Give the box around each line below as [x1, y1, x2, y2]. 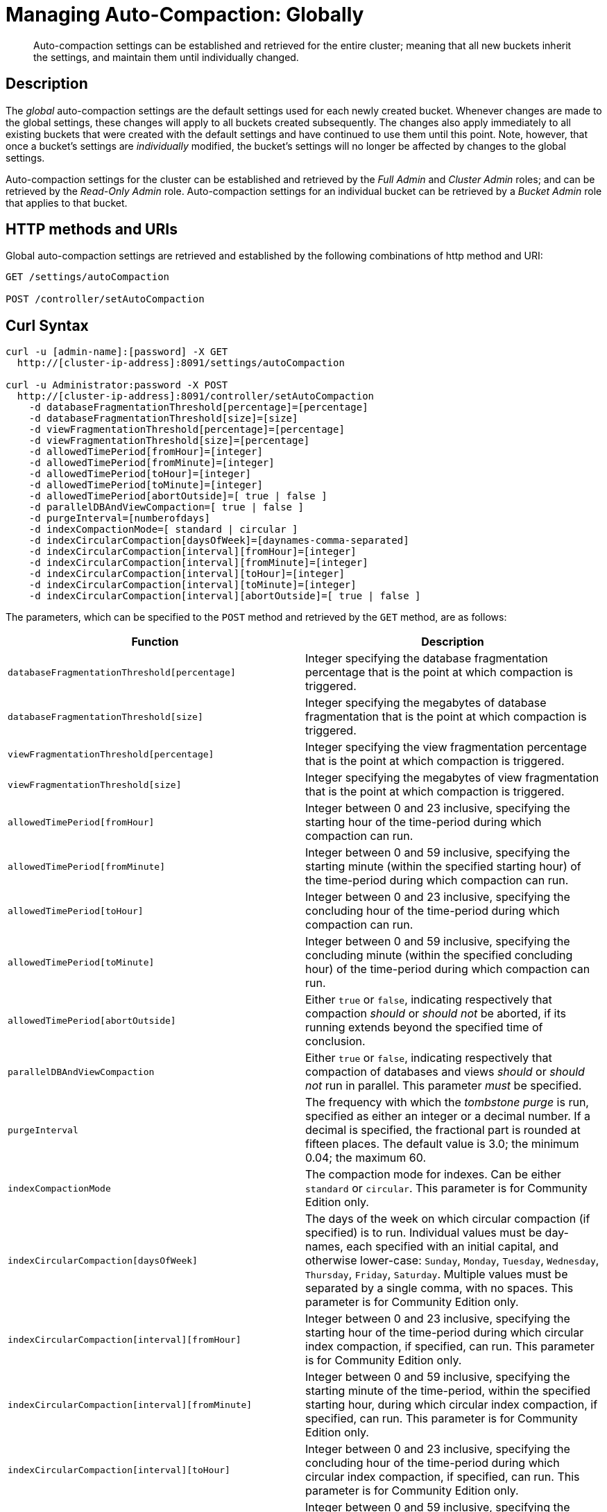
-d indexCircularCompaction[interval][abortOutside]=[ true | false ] [28, 590, 421, 602]
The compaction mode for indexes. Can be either [305, 1167, 561, 1182]
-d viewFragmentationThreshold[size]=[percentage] [28, 435, 310, 447]
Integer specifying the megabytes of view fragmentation [305, 771, 599, 785]
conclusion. [305, 1034, 366, 1049]
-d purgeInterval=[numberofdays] [28, 513, 211, 524]
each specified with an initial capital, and [346, 1239, 559, 1254]
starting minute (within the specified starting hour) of [305, 859, 581, 874]
